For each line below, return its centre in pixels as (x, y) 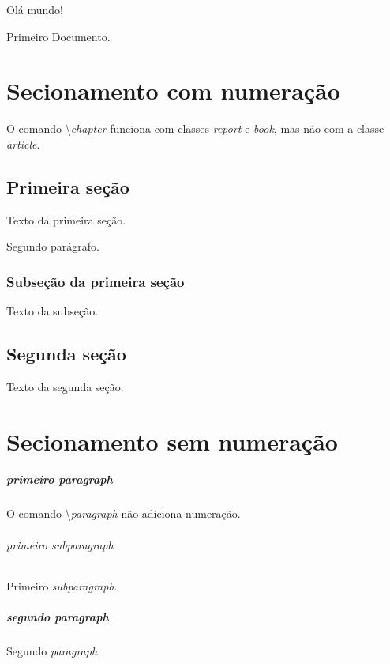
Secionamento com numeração (173, 91)
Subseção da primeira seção (96, 281)
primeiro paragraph (60, 479)
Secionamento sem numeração (172, 441)
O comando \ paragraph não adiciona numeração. (124, 513)
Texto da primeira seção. (66, 219)
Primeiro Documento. (58, 36)
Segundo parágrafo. (53, 246)
